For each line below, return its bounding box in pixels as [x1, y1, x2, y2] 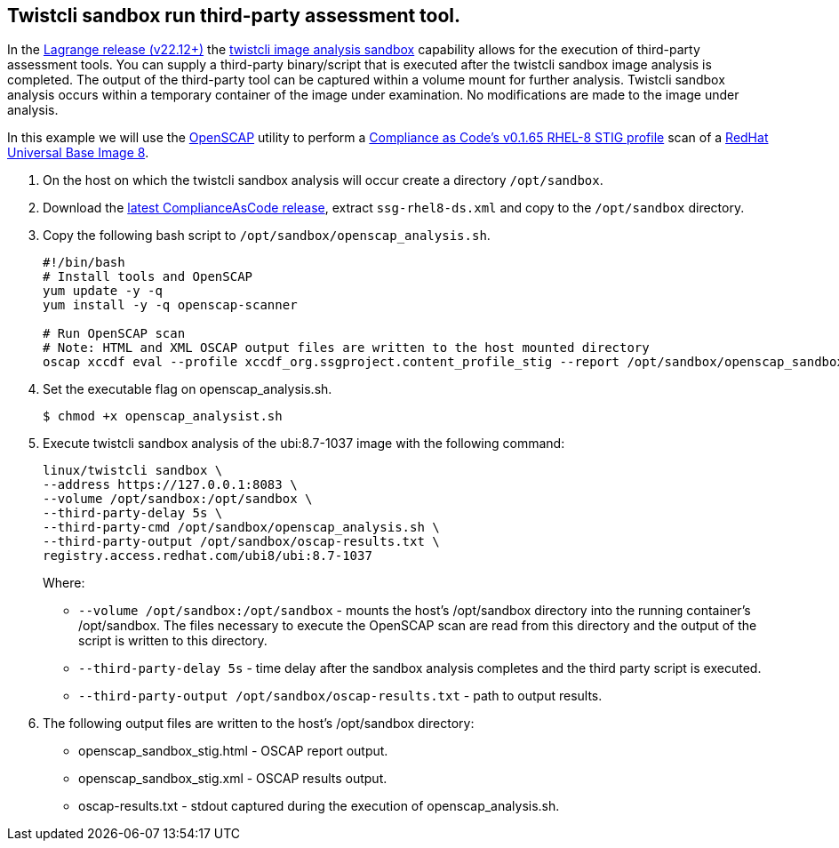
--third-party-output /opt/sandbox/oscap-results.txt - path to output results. [78, 688, 603, 704]
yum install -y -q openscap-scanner [43, 298, 298, 313]
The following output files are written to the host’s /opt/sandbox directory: [43, 716, 475, 732]
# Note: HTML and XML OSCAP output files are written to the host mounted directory [43, 340, 650, 356]
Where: [43, 575, 85, 591]
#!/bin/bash [43, 255, 125, 270]
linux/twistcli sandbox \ [43, 463, 223, 478]
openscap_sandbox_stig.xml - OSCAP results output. [78, 771, 388, 787]
